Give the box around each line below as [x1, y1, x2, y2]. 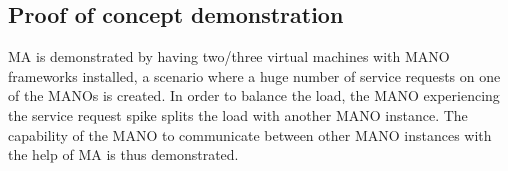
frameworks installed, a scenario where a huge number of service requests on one [8, 65, 501, 86]
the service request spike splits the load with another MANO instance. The [8, 104, 468, 125]
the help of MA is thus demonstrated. [8, 144, 239, 165]
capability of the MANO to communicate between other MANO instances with [8, 124, 492, 145]
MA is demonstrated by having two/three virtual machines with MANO [8, 46, 450, 67]
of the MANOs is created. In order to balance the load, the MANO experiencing [8, 85, 500, 106]
